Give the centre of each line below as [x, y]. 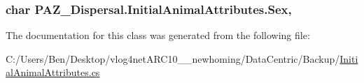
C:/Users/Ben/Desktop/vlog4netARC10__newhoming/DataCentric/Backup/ [173, 58]
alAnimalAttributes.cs [53, 72]
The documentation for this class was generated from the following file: [158, 35]
